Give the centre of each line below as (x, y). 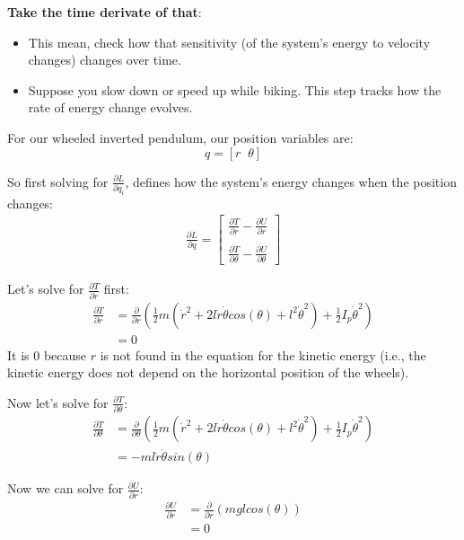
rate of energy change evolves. (110, 107)
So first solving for (58, 181)
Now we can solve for (66, 488)
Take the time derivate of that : (105, 12)
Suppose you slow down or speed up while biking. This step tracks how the (235, 89)
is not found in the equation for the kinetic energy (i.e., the (263, 354)
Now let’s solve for (58, 402)
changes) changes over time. (105, 60)
